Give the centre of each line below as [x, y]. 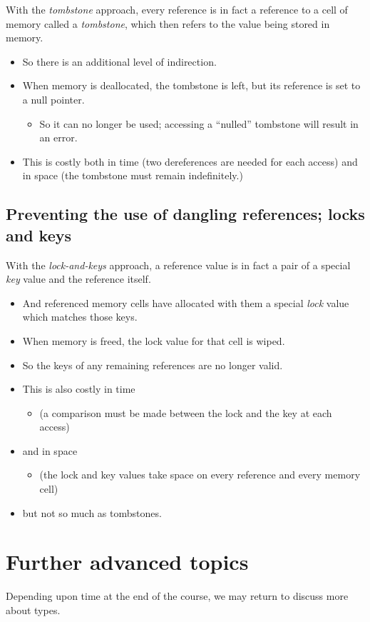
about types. [33, 610]
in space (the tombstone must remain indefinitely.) [133, 175]
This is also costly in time [79, 389]
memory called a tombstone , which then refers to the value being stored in [168, 23]
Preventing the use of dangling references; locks [185, 214]
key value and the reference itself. [78, 279]
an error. [58, 137]
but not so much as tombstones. [92, 512]
